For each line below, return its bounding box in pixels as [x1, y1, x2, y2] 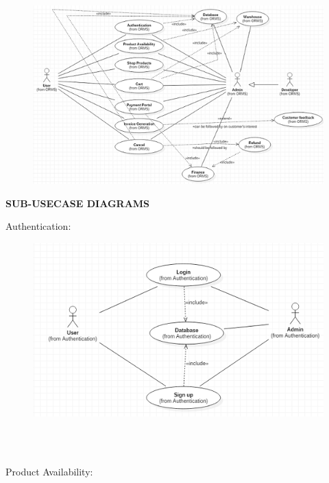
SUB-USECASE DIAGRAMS [5, 196, 150, 210]
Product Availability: [5, 464, 93, 479]
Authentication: [5, 219, 71, 233]
